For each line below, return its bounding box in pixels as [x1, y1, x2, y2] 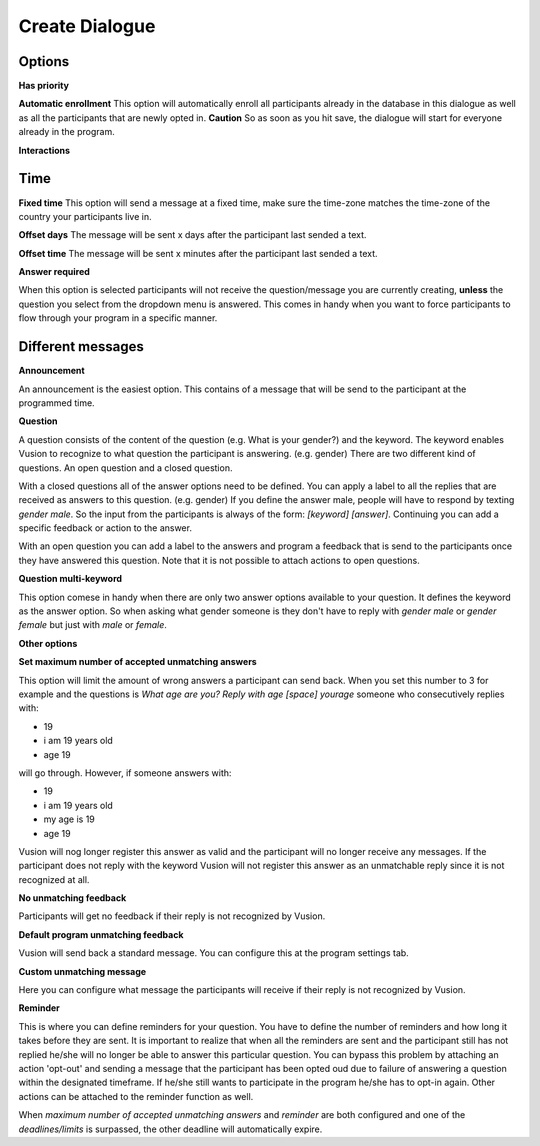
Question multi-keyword [18, 573, 123, 585]
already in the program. [18, 126, 115, 138]
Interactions [18, 144, 70, 156]
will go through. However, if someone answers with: [18, 766, 232, 779]
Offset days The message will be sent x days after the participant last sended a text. [18, 229, 367, 241]
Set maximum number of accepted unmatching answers [18, 656, 257, 668]
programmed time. [18, 396, 95, 409]
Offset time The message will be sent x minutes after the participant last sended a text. [18, 247, 379, 259]
